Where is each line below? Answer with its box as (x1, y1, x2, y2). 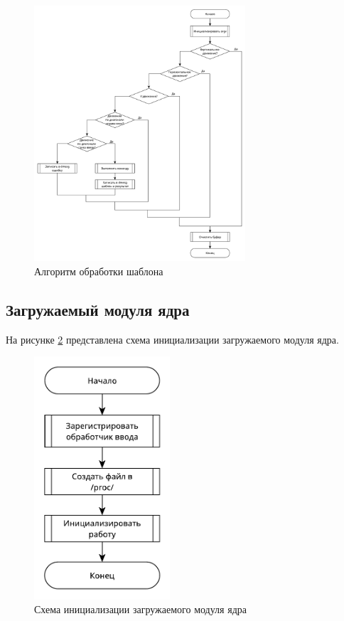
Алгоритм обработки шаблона (34, 263, 163, 278)
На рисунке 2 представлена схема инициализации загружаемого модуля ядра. (6, 331, 339, 346)
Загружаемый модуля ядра (6, 298, 190, 320)
